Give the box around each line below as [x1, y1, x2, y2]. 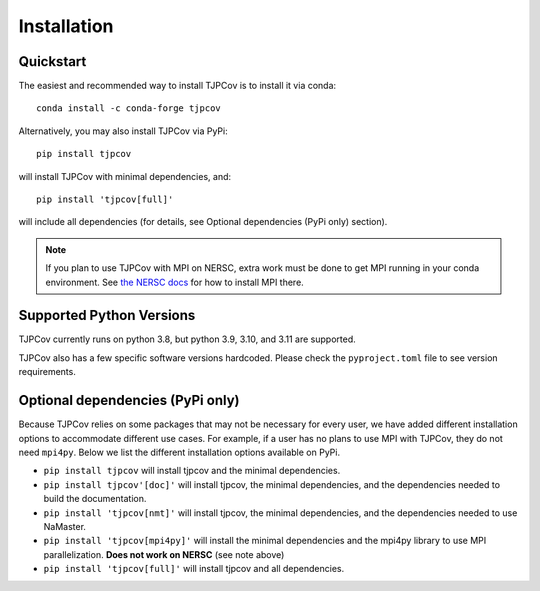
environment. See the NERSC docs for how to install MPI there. [45, 276, 304, 288]
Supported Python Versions [18, 307, 196, 324]
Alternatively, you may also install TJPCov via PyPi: [18, 125, 229, 137]
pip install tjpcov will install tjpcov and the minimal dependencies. [43, 465, 341, 477]
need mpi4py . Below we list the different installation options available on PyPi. [18, 446, 340, 458]
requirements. [18, 366, 77, 378]
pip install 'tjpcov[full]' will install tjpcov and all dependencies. [43, 563, 345, 575]
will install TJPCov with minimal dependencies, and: [18, 170, 232, 182]
